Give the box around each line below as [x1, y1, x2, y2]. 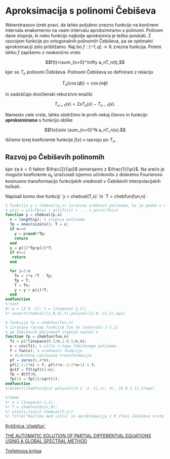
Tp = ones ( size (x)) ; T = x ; [10, 222, 69, 227]
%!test [5, 302, 19, 307]
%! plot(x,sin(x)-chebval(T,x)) [5, 409, 73, 414]
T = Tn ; [14, 282, 30, 288]
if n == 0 [10, 227, 26, 232]
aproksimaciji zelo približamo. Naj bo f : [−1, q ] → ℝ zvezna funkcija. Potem [5, 44, 162, 50]
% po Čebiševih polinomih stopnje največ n [5, 329, 99, 335]
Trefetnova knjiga [5, 448, 42, 454]
